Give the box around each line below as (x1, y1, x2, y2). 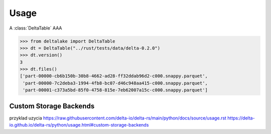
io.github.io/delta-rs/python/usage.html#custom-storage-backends (9, 122, 149, 128)
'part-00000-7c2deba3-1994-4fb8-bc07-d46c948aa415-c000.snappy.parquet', (23, 80, 208, 86)
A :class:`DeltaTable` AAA (9, 25, 62, 31)
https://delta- (227, 115, 255, 121)
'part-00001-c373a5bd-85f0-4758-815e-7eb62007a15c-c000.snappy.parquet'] (23, 87, 208, 93)
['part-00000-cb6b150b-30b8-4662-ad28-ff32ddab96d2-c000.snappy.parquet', (20, 73, 208, 79)
